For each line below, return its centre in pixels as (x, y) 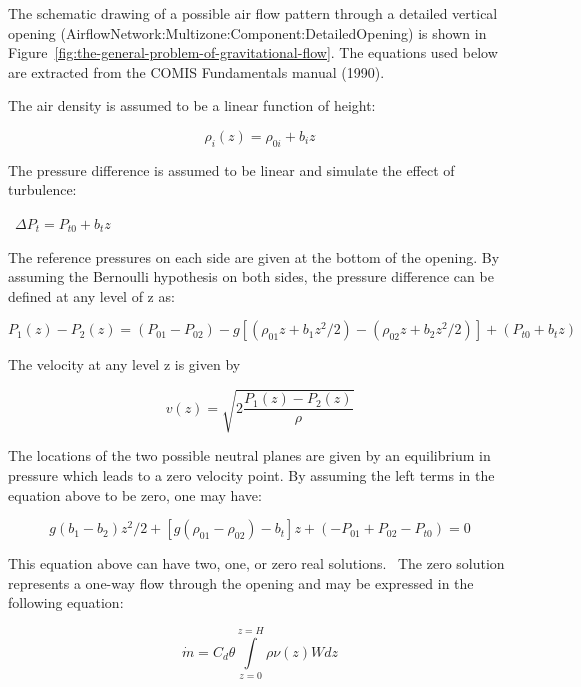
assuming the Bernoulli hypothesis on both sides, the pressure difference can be (251, 276)
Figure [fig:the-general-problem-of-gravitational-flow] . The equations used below (253, 52)
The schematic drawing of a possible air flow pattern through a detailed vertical (253, 13)
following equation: (66, 602)
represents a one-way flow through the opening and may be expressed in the (241, 582)
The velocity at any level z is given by (124, 364)
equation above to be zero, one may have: (135, 494)
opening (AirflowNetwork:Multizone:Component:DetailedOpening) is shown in (247, 32)
